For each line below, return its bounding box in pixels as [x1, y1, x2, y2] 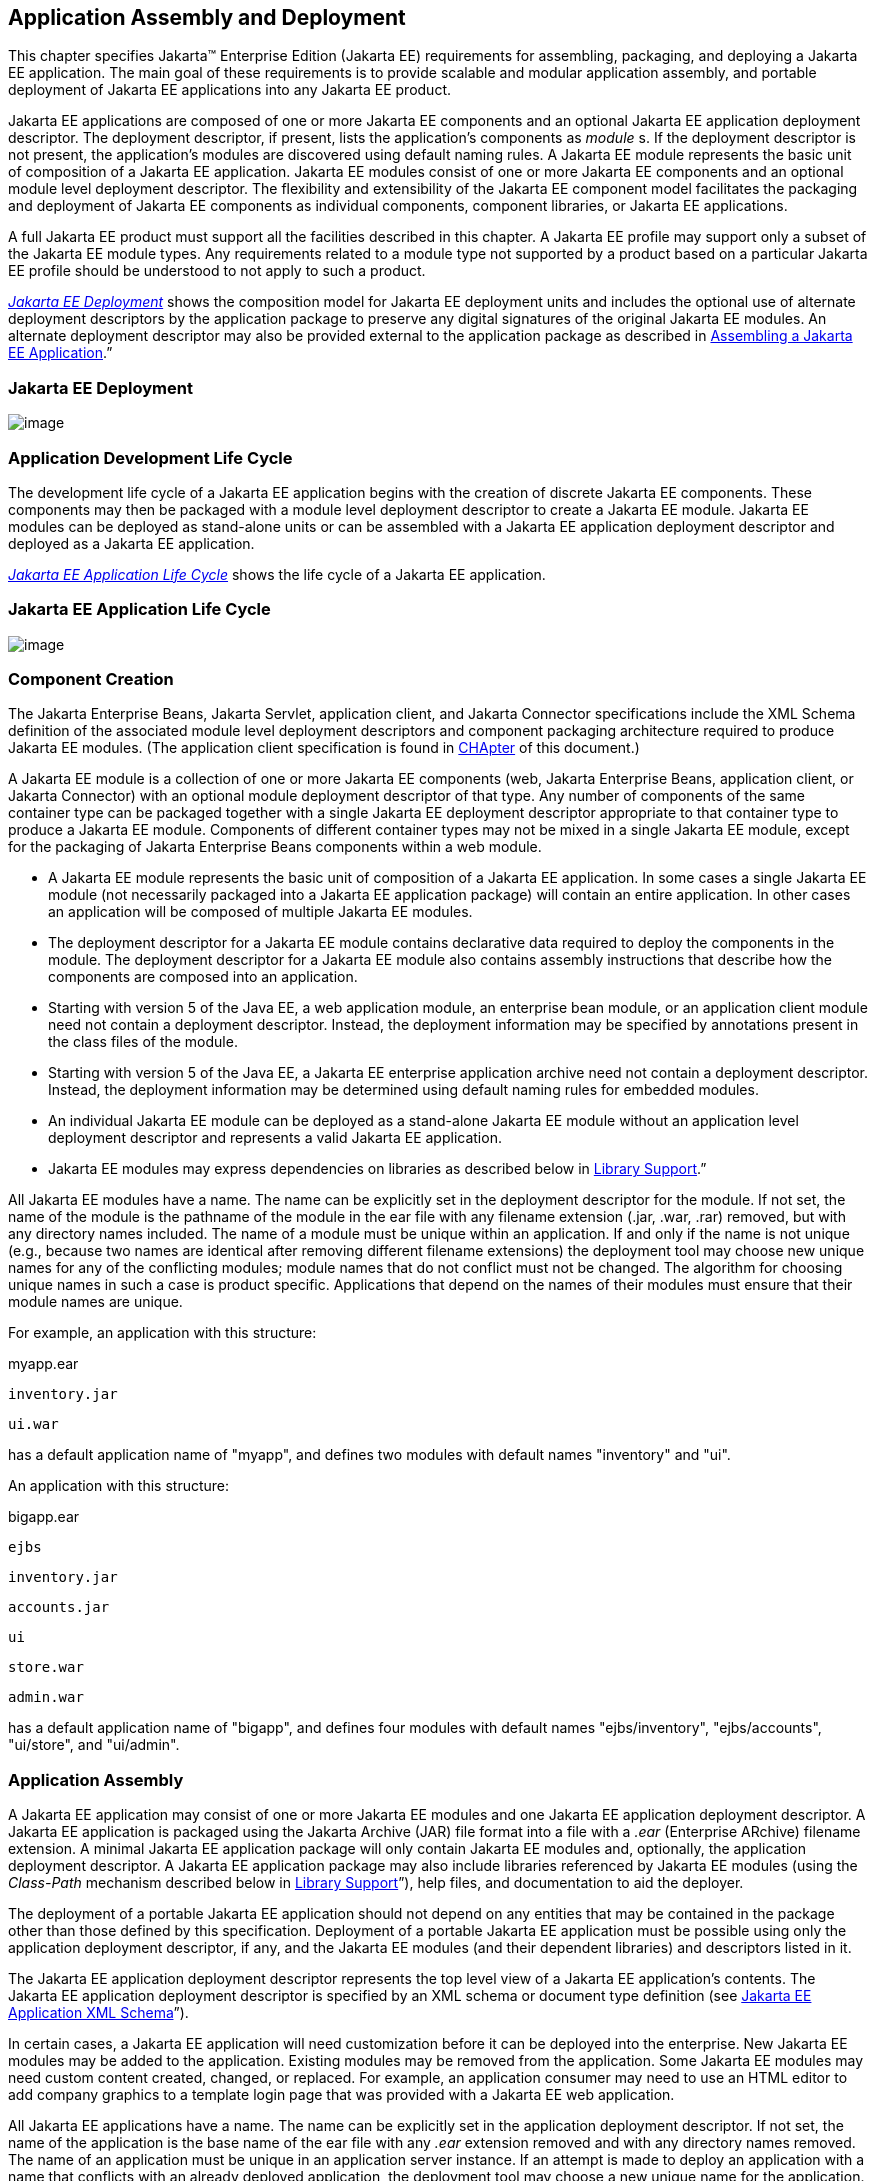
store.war [8, 1659, 84, 1676]
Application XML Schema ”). [8, 2004, 189, 2022]
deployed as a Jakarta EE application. [8, 534, 255, 552]
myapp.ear [8, 1355, 79, 1373]
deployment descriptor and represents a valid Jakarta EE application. [48, 1129, 502, 1147]
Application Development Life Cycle [8, 447, 293, 468]
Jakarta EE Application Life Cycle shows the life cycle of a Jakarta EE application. [8, 565, 546, 583]
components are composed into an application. [48, 968, 358, 986]
